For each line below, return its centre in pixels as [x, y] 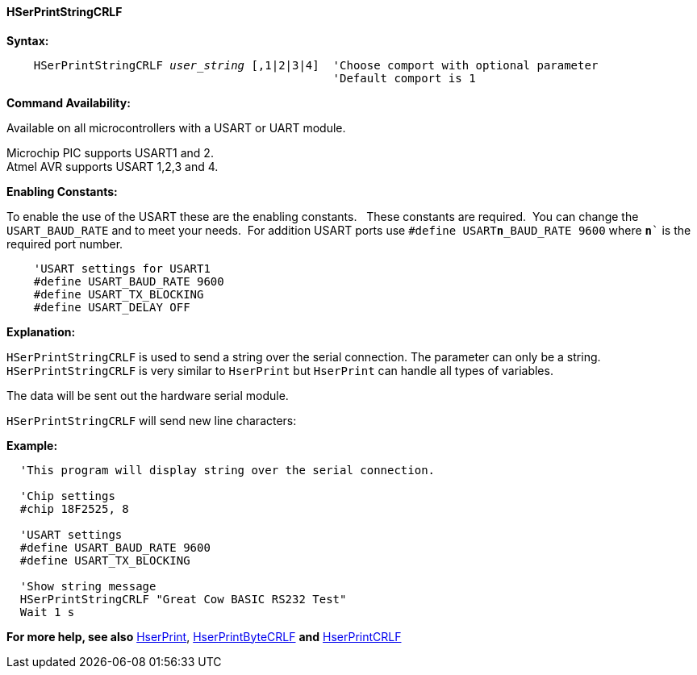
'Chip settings [67, 496]
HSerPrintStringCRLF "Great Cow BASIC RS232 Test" [183, 599]
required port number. [65, 244]
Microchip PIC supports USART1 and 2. [110, 152]
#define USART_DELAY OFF [112, 307]
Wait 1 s [47, 612]
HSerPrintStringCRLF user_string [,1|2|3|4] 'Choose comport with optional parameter [316, 65]
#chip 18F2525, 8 [74, 508]
